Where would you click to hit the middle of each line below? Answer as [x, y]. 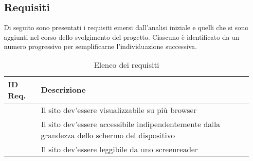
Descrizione [63, 90]
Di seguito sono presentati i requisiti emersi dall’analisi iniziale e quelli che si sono [126, 27]
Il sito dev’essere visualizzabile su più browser [119, 110]
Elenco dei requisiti [126, 64]
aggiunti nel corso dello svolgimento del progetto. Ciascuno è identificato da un [122, 37]
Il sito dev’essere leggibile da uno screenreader [119, 149]
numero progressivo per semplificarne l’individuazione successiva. [100, 46]
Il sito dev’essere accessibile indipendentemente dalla [131, 124]
